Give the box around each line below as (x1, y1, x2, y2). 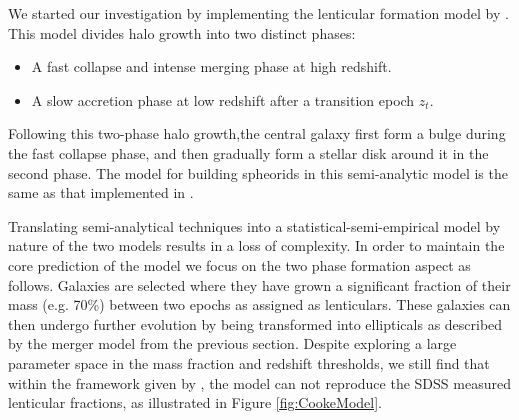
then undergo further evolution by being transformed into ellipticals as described (8, 313, 503, 334)
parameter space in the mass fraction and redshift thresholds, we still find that (8, 352, 490, 373)
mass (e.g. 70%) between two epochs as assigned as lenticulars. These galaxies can (8, 294, 511, 315)
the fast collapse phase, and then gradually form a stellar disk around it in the (8, 142, 489, 163)
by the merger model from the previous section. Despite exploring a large (8, 333, 457, 354)
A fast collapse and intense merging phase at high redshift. (31, 56, 392, 77)
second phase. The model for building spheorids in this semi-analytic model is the (8, 162, 508, 183)
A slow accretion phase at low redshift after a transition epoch (31, 89, 415, 110)
